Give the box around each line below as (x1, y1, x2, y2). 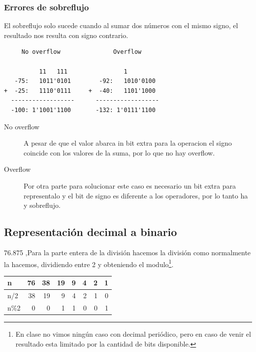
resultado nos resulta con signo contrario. (4, 30, 128, 40)
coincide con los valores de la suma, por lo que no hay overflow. (24, 147, 215, 157)
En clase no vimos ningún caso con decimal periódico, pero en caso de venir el (15, 329, 251, 339)
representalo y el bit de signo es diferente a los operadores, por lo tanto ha (24, 190, 248, 200)
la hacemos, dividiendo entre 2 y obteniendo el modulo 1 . (4, 257, 174, 269)
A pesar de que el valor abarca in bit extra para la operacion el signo (24, 138, 232, 148)
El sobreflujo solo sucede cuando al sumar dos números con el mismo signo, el (4, 20, 238, 31)
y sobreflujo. (24, 200, 61, 210)
